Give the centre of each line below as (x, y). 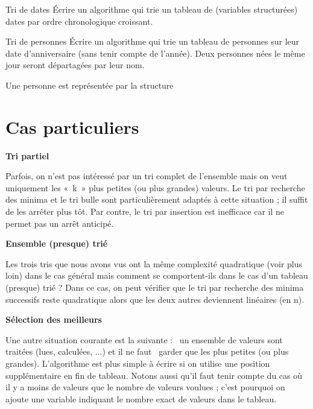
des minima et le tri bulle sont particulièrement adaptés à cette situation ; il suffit (157, 199)
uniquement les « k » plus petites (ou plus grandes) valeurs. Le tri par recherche (155, 187)
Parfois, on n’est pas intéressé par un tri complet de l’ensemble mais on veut (147, 176)
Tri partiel (27, 155)
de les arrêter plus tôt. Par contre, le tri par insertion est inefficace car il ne (145, 211)
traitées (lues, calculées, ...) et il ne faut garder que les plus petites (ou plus (147, 351)
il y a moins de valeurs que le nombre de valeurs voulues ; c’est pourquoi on (145, 387)
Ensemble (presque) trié (57, 243)
